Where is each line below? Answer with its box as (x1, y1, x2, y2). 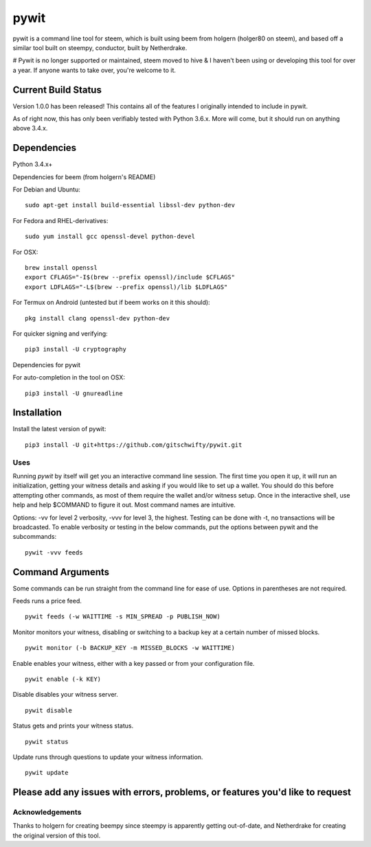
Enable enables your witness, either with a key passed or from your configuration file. (12, 659, 255, 667)
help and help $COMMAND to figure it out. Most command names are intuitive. (12, 501, 236, 509)
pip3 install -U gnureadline (25, 389, 123, 397)
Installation (12, 407, 62, 419)
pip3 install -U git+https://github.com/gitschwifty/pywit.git (25, 441, 243, 449)
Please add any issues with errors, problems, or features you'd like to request (12, 787, 352, 798)
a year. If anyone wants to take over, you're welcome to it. (12, 66, 177, 74)
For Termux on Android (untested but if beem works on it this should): (12, 299, 210, 307)
